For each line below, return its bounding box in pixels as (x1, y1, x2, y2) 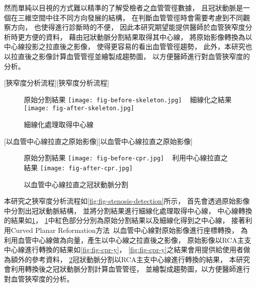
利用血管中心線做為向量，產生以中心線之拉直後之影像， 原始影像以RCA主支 (4, 234, 252, 245)
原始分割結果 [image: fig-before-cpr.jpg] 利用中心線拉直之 (24, 152, 228, 163)
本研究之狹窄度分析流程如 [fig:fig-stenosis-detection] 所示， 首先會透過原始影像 (4, 196, 250, 206)
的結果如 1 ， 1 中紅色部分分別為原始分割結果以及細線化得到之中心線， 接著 (4, 215, 246, 225)
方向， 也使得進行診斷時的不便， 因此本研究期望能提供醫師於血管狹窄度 (10, 22, 246, 32)
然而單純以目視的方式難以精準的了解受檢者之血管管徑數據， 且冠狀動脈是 (4, 2, 243, 12)
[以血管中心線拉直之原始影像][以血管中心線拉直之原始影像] (4, 136, 193, 146)
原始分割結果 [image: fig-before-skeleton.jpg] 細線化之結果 (24, 94, 232, 104)
